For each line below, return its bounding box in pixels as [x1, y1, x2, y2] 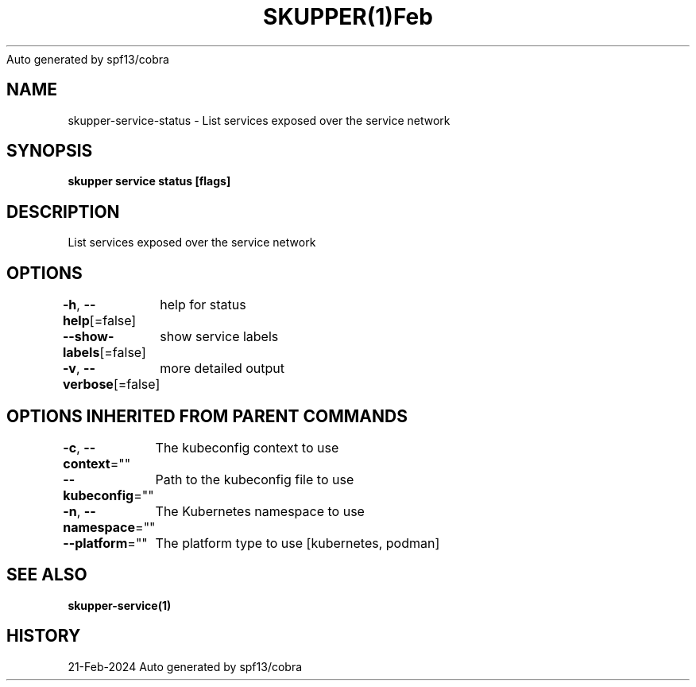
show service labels [160, 328, 279, 345]
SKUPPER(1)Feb [263, 3, 433, 30]
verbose [62, 376, 114, 393]
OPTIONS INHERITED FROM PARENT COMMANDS [6, 406, 408, 426]
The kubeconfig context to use [155, 439, 339, 456]
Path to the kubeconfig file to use [155, 471, 354, 487]
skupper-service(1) [68, 598, 172, 612]
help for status [160, 297, 246, 313]
